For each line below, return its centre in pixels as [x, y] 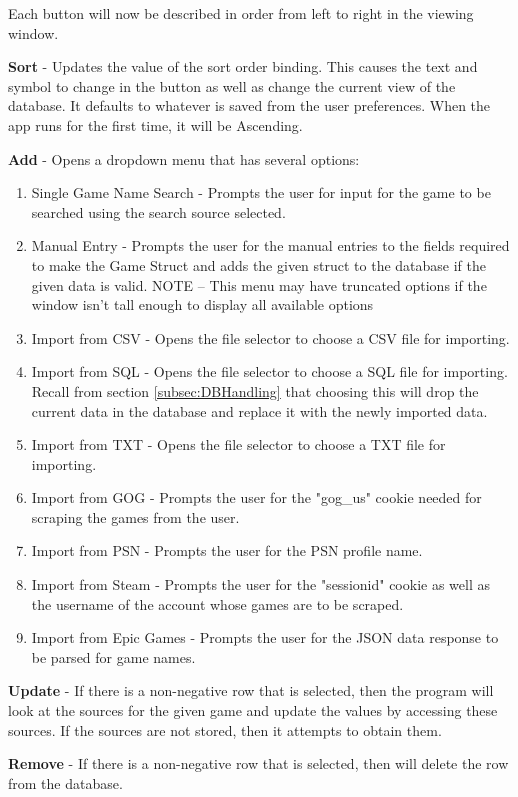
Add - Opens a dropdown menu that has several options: [184, 158]
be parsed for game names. [113, 656]
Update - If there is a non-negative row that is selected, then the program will [251, 690]
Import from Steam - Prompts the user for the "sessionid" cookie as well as [260, 584]
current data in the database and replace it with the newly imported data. [259, 410]
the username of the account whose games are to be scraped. [217, 603]
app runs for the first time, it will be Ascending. [155, 124]
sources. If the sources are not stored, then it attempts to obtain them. [225, 729]
